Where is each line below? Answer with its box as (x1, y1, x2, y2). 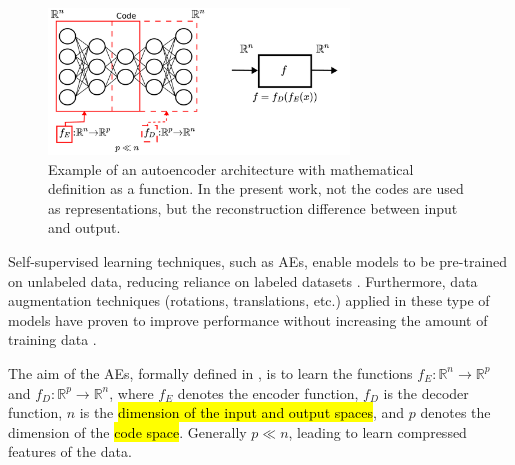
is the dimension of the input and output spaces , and (79, 402, 405, 423)
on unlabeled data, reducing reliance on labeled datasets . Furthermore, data (8, 270, 478, 291)
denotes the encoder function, (177, 382, 359, 403)
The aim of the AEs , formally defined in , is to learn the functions (8, 362, 413, 383)
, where (109, 382, 154, 403)
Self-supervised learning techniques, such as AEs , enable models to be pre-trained (8, 251, 508, 271)
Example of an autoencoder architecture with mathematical (48, 158, 414, 179)
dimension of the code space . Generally (8, 421, 247, 442)
